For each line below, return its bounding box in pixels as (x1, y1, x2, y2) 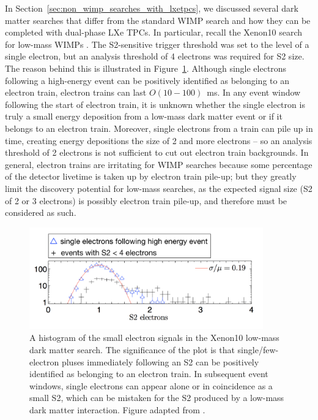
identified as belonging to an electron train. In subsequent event (29, 367, 268, 380)
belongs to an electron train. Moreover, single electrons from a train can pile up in (5, 121, 313, 134)
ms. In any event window (207, 86, 301, 99)
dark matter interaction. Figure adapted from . (29, 403, 205, 416)
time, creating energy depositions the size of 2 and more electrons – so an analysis (5, 134, 312, 147)
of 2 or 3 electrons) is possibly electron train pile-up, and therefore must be (5, 194, 287, 207)
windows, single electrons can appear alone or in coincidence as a (29, 379, 273, 392)
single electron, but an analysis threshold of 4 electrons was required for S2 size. (5, 50, 305, 63)
